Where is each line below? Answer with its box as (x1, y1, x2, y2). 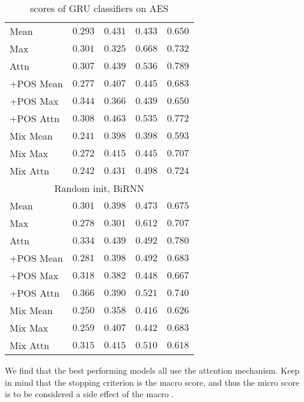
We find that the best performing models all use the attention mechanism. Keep (5, 364, 300, 376)
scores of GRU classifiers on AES (30, 1, 169, 15)
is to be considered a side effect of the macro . (5, 388, 174, 400)
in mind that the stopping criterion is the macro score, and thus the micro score (5, 376, 300, 388)
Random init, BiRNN (54, 181, 145, 195)
